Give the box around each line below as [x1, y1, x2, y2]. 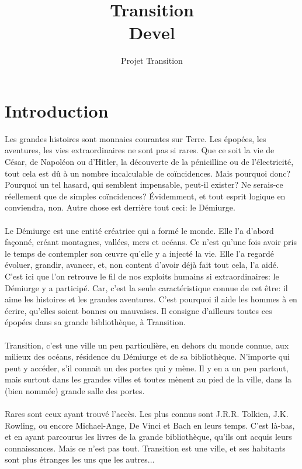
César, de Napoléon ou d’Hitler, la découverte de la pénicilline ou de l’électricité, [5, 156, 294, 168]
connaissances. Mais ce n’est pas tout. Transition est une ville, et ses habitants [5, 442, 286, 454]
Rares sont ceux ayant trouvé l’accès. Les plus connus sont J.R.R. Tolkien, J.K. [5, 408, 289, 420]
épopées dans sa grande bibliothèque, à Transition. [5, 316, 186, 328]
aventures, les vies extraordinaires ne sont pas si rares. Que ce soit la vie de [5, 144, 275, 156]
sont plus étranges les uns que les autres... [5, 453, 155, 465]
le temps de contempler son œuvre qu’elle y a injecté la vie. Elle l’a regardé [5, 247, 274, 259]
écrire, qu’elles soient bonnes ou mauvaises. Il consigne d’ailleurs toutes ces [5, 304, 272, 316]
